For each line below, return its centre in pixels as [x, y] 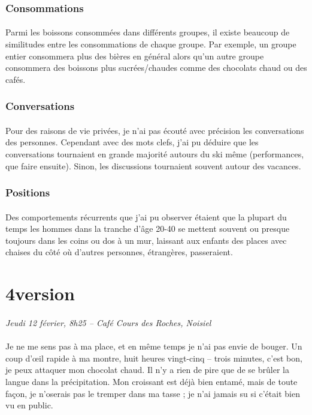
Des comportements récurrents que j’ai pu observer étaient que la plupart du [146, 217]
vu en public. [29, 405]
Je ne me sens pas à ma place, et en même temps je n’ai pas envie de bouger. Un [154, 346]
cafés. [16, 79]
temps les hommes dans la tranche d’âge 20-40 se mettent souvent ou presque [148, 229]
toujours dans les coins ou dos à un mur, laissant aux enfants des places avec [146, 240]
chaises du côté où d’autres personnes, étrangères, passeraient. [119, 252]
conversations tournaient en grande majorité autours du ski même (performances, [155, 154]
